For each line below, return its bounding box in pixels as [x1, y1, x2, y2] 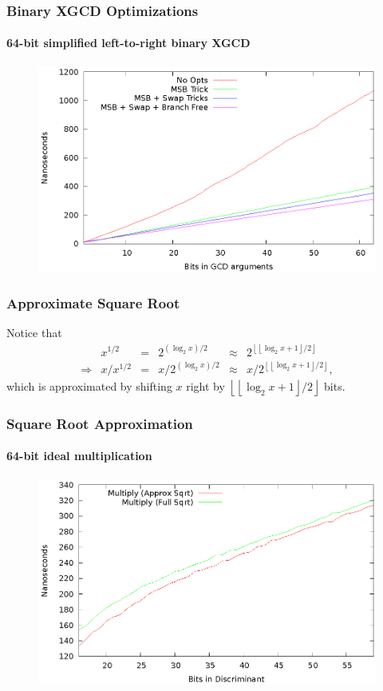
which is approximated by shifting [6, 377, 172, 394]
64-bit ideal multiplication [6, 447, 152, 464]
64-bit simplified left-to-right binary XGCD [6, 34, 251, 51]
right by [186, 377, 225, 394]
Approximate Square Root [6, 293, 180, 313]
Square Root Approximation [6, 413, 193, 433]
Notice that [6, 324, 62, 341]
